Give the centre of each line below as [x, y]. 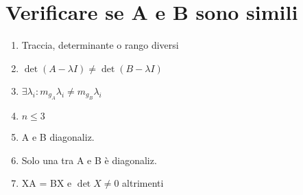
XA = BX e [47, 183]
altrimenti [143, 183]
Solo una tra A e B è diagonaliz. [89, 160]
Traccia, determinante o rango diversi [100, 45]
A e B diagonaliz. [58, 137]
